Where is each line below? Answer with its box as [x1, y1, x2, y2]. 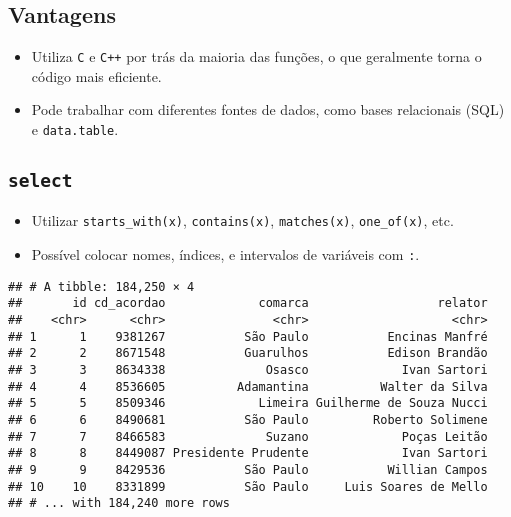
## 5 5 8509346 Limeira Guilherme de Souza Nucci [8, 396, 488, 411]
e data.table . [31, 119, 119, 140]
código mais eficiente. [31, 65, 162, 86]
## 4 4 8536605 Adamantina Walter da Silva [8, 379, 488, 394]
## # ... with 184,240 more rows [8, 496, 230, 511]
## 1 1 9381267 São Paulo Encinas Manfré [8, 329, 488, 344]
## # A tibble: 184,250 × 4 [8, 279, 195, 294]
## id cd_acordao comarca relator [8, 296, 488, 311]
